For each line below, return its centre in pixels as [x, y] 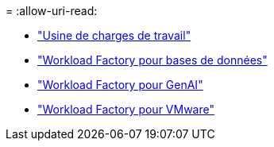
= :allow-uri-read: [52, 11]
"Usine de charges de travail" [114, 35]
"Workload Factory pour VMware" [126, 109]
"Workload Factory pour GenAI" [120, 85]
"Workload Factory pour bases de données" [152, 60]
